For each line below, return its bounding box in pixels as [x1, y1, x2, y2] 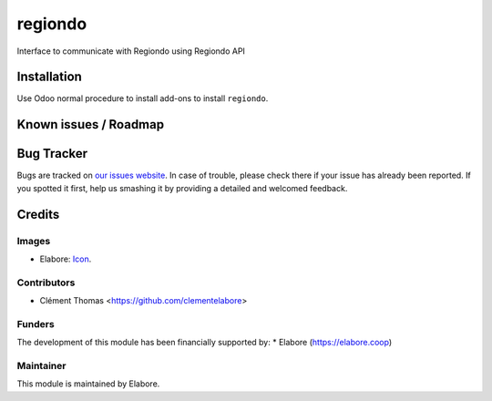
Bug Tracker [16, 146, 88, 161]
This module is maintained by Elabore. [16, 378, 160, 389]
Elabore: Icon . [39, 253, 92, 264]
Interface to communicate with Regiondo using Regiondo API [16, 46, 246, 57]
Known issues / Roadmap [16, 117, 164, 132]
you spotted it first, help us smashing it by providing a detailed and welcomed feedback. [16, 182, 348, 193]
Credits [16, 206, 60, 222]
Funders [16, 317, 55, 330]
